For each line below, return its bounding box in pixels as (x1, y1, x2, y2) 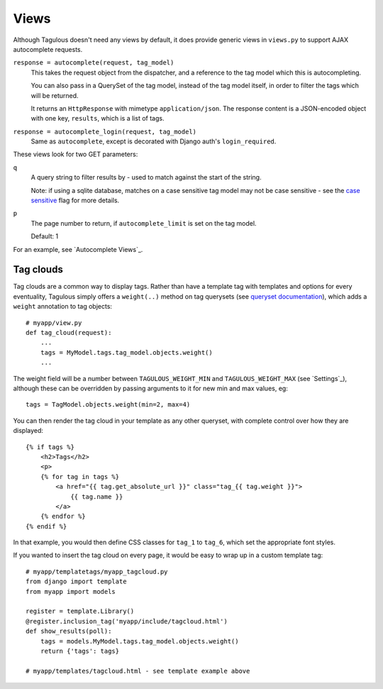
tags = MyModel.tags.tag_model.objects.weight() (40, 348, 213, 356)
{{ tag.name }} (70, 492, 123, 500)
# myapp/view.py (26, 319, 82, 326)
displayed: (13, 426, 44, 435)
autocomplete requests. (13, 45, 83, 53)
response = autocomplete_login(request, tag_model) (13, 128, 197, 136)
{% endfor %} (40, 512, 86, 521)
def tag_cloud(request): (26, 329, 112, 337)
